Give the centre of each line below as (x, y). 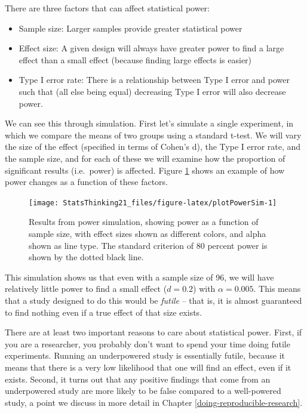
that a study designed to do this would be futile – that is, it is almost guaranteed (153, 300)
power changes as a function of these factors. (86, 182)
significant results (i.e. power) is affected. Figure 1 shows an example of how (145, 170)
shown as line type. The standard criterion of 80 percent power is (148, 245)
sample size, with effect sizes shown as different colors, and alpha (148, 233)
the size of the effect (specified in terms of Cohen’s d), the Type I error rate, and (153, 147)
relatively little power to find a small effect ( (86, 289)
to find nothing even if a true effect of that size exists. (104, 312)
